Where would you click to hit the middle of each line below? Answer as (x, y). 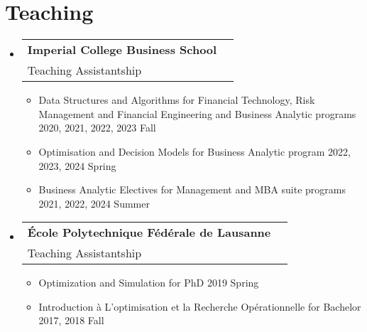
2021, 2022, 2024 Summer (94, 203)
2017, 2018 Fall (71, 320)
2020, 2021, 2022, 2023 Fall (97, 128)
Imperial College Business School (122, 50)
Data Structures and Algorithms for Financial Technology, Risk (177, 100)
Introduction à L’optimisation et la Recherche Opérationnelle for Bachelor (200, 306)
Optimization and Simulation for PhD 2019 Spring (149, 283)
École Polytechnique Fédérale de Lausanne (149, 232)
